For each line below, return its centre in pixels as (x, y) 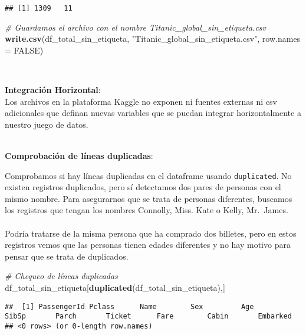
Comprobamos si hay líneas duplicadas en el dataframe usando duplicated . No (148, 175)
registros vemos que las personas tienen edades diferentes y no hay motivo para (148, 245)
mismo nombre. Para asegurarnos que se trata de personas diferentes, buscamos (149, 198)
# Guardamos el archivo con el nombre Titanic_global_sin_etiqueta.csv (136, 27)
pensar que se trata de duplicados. (67, 256)
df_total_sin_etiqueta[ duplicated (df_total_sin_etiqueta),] (115, 287)
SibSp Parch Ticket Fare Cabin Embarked (148, 316)
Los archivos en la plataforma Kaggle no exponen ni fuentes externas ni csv (141, 101)
